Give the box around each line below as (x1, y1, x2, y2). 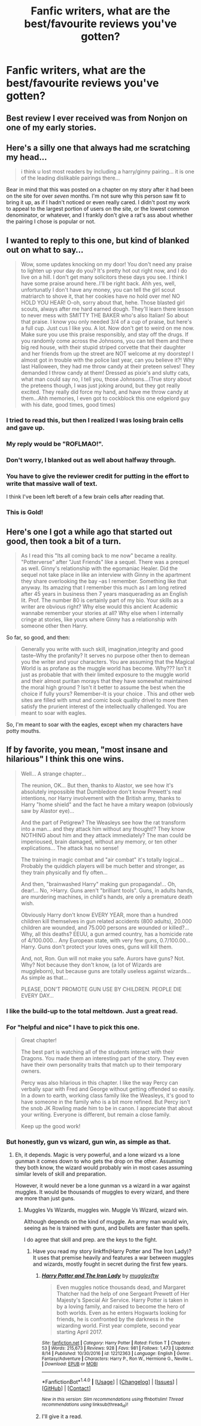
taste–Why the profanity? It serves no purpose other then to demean (20, 652, 190, 659)
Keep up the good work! (20, 1123, 81, 1130)
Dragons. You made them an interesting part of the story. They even (20, 1055, 189, 1062)
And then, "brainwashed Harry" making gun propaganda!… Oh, (20, 880, 176, 887)
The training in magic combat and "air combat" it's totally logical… (20, 856, 184, 863)
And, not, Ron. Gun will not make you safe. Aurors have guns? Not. (20, 954, 185, 962)
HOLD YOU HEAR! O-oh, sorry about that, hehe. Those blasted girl (20, 299, 185, 306)
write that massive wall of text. (6, 479, 98, 488)
